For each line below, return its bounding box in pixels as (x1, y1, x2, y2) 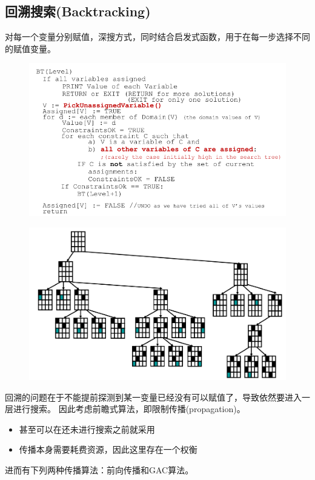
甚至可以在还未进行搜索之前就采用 (19, 422, 155, 435)
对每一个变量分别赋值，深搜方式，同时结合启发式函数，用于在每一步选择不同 (5, 30, 310, 43)
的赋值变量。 (5, 42, 56, 55)
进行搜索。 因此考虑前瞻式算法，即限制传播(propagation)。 (13, 402, 245, 415)
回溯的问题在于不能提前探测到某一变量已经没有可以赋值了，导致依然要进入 (5, 390, 302, 403)
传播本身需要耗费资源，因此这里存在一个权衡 (19, 443, 197, 456)
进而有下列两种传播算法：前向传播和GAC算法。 (5, 463, 194, 476)
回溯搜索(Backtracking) (5, 2, 151, 21)
